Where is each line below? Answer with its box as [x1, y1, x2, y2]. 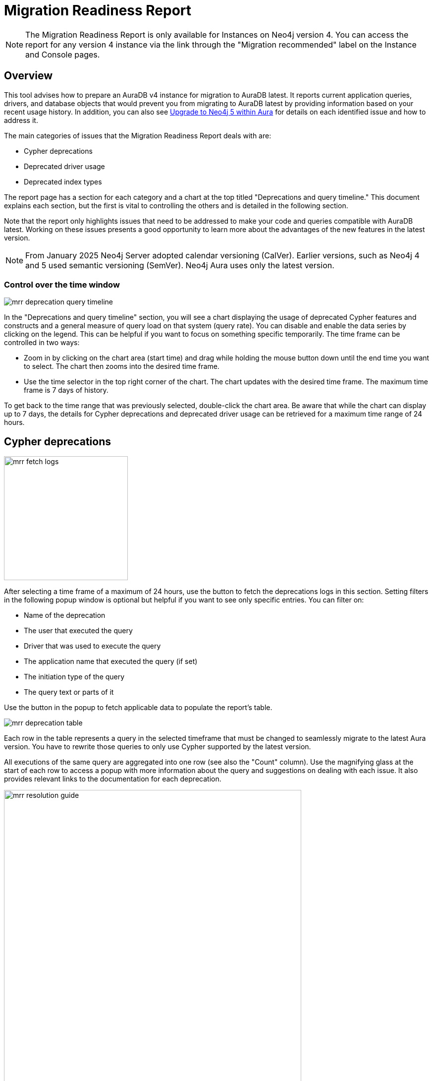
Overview [4, 69, 53, 82]
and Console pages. [25, 49, 100, 60]
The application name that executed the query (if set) [24, 657, 198, 666]
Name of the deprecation [24, 611, 106, 620]
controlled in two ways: [4, 338, 80, 347]
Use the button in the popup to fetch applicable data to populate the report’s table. [4, 703, 272, 712]
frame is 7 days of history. [24, 386, 108, 395]
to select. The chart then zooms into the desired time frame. [24, 362, 219, 371]
